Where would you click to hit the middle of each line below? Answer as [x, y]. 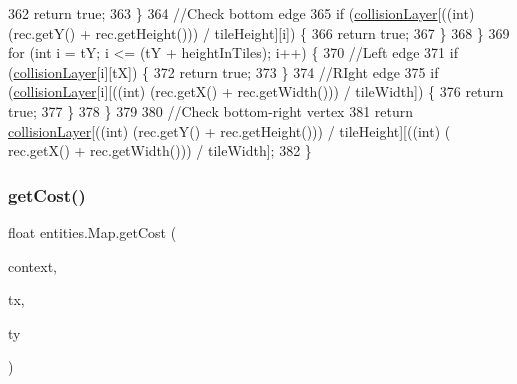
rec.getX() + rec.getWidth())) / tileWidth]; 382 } [160, 150]
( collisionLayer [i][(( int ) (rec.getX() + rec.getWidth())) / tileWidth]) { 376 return [256, 91]
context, [32, 265]
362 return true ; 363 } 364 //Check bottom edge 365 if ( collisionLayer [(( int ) [241, 13]
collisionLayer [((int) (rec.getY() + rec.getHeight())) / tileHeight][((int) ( [229, 130]
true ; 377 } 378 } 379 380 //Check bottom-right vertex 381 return [211, 110]
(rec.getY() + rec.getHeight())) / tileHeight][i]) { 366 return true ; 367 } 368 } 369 [259, 32]
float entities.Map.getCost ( [92, 231]
